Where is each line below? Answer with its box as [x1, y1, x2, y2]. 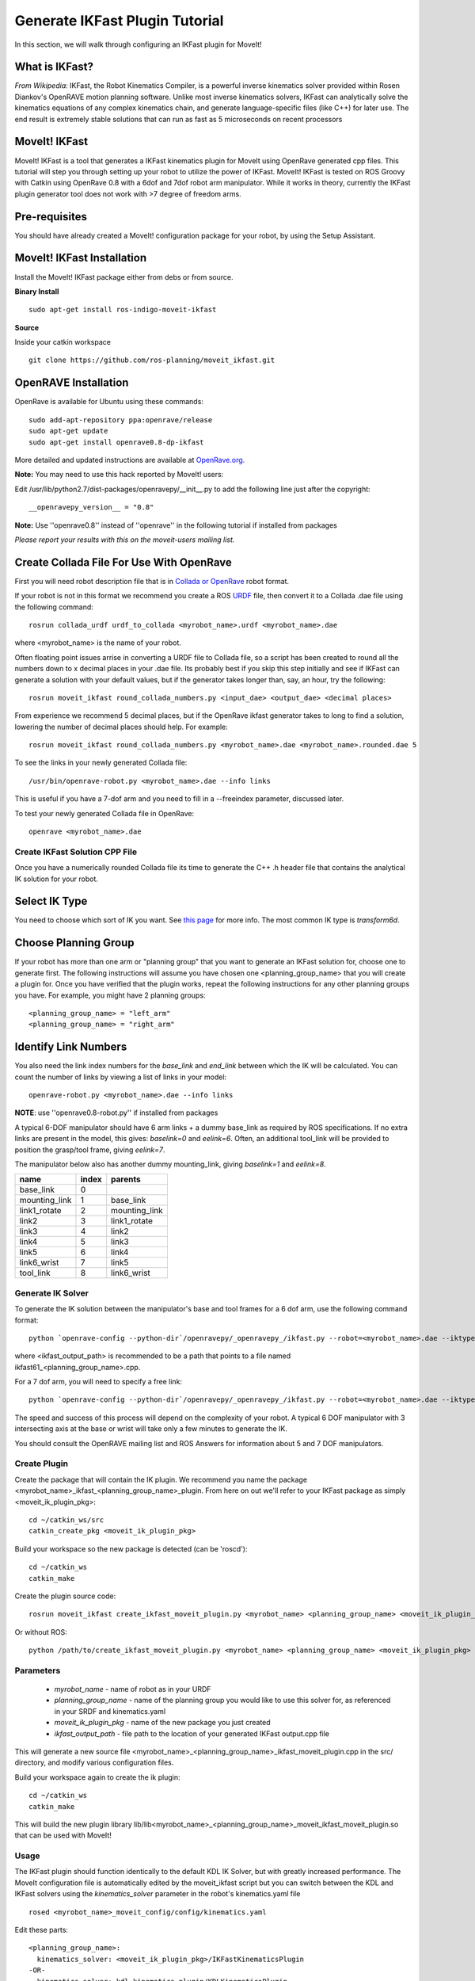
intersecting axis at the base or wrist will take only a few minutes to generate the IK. [14, 1424, 288, 1433]
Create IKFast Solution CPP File [14, 846, 138, 857]
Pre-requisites [14, 210, 87, 223]
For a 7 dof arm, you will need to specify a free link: [14, 1377, 182, 1387]
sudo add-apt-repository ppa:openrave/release [28, 415, 213, 424]
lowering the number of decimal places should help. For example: [14, 722, 229, 731]
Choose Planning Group [14, 936, 135, 950]
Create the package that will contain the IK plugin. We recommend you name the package [14, 1475, 308, 1484]
